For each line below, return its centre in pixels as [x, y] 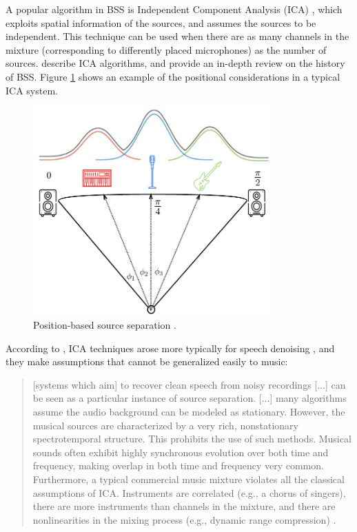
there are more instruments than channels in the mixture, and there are [184, 506]
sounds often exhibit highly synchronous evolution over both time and [181, 452]
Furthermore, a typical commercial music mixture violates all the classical [188, 479]
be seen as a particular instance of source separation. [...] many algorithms [190, 398]
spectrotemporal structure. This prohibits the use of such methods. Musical [192, 439]
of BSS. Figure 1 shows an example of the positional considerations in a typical [173, 76]
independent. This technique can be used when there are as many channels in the [177, 36]
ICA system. [32, 90]
